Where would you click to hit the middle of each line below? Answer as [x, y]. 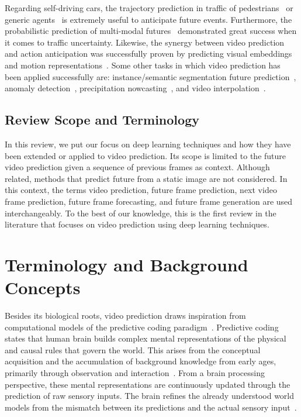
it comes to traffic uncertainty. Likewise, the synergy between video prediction [145, 42]
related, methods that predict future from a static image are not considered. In [146, 178]
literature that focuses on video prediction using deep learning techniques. [137, 224]
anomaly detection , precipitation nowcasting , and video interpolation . [135, 88]
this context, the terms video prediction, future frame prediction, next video [141, 190]
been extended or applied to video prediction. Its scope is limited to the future [146, 155]
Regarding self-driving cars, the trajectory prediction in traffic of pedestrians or [149, 8]
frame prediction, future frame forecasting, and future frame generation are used [149, 201]
